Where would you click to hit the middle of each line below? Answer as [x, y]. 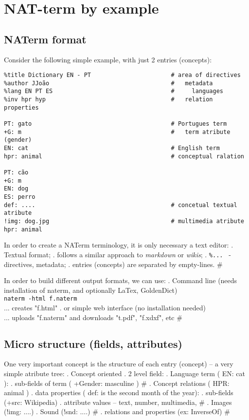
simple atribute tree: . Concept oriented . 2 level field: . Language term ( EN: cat [125, 373]
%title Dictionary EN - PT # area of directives [122, 75]
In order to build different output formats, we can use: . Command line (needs [121, 280]
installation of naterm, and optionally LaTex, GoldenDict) [91, 290]
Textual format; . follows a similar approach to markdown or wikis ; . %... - [117, 254]
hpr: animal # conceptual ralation [124, 156]
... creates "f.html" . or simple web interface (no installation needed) [105, 307]
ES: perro [20, 197]
